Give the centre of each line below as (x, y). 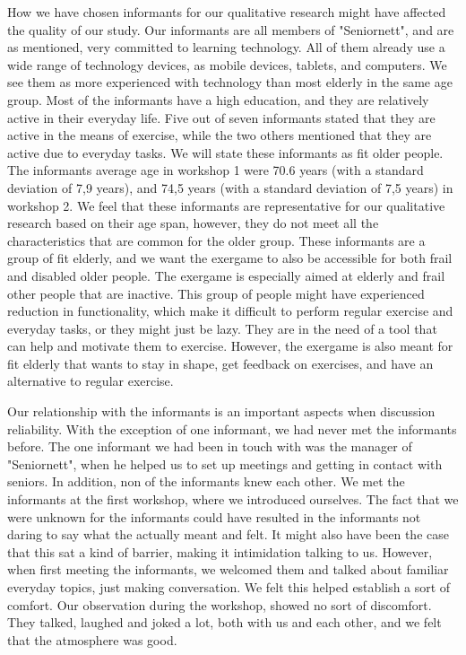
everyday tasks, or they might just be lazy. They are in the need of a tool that (222, 328)
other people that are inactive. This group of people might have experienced (216, 293)
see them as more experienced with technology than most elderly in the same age (230, 82)
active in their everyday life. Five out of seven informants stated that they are (221, 117)
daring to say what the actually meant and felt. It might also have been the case (228, 534)
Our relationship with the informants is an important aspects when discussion (221, 411)
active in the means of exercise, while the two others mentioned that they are (220, 135)
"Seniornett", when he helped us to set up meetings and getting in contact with (225, 463)
